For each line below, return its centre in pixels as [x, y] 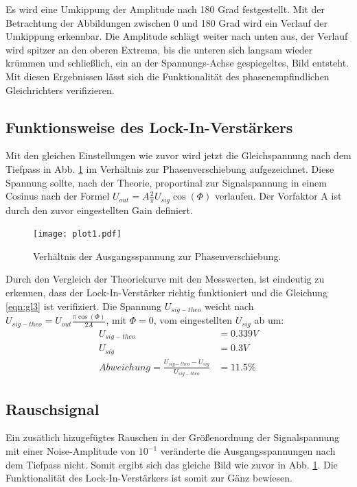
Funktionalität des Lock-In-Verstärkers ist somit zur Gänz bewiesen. [149, 478]
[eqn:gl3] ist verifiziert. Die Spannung [84, 306]
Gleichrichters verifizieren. [60, 90]
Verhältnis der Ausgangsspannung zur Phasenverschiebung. [157, 256]
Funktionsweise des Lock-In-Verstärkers [149, 127]
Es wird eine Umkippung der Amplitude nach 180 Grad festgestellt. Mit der [165, 9]
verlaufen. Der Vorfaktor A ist [278, 196]
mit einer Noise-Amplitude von [71, 451]
